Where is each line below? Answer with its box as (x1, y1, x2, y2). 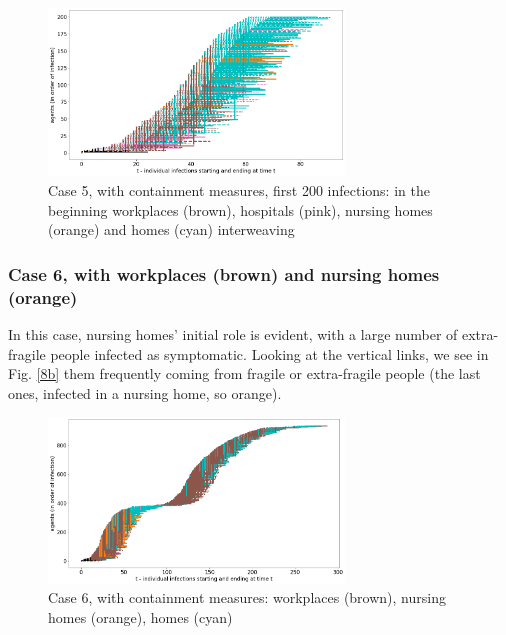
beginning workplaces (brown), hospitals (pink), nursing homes (48, 199, 433, 220)
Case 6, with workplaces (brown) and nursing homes (8, 261, 440, 286)
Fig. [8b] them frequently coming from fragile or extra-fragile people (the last (8, 363, 481, 384)
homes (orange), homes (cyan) (48, 606, 233, 627)
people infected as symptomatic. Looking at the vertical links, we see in (50, 343, 489, 364)
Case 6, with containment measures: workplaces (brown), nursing (48, 587, 446, 608)
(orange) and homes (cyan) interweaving (48, 219, 295, 240)
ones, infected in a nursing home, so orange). (8, 382, 282, 403)
